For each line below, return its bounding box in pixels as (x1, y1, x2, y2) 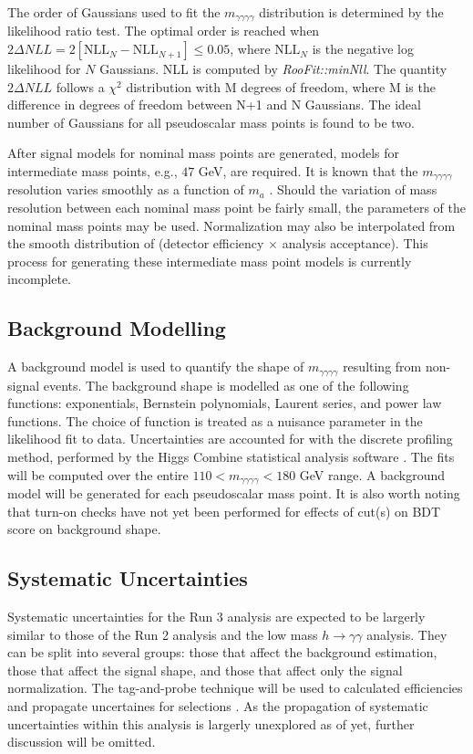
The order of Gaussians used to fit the (7, 3, 221, 21)
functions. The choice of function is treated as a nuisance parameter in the (7, 411, 423, 430)
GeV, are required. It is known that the (198, 162, 418, 181)
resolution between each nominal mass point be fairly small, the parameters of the (7, 198, 466, 217)
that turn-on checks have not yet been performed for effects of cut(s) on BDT (7, 501, 441, 520)
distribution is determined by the (259, 3, 444, 21)
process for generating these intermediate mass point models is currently (7, 251, 412, 270)
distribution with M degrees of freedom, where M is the (126, 77, 436, 96)
